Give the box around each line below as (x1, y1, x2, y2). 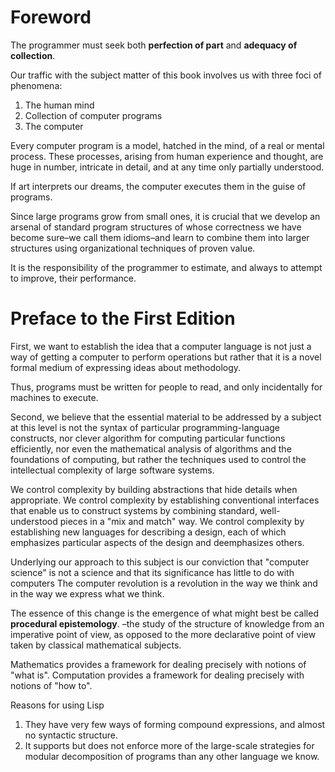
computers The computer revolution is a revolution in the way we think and (10, 577, 318, 589)
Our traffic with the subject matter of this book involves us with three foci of (10, 69, 323, 81)
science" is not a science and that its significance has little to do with (10, 566, 295, 578)
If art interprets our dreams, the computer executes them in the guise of (10, 180, 307, 192)
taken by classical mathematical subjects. (10, 639, 182, 651)
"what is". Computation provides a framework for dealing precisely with (10, 669, 305, 681)
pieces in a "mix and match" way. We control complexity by (59, 515, 305, 527)
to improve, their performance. (10, 272, 137, 284)
